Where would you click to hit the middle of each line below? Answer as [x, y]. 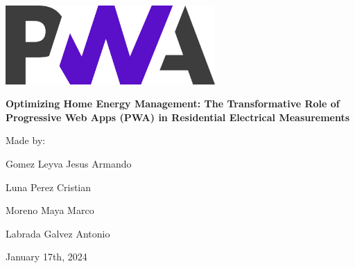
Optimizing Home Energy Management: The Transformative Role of [173, 104]
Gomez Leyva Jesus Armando [69, 164]
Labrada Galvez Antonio [58, 233]
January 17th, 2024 [46, 257]
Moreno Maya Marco [50, 210]
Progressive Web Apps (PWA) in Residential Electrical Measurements [178, 117]
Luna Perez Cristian [49, 187]
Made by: [26, 140]
